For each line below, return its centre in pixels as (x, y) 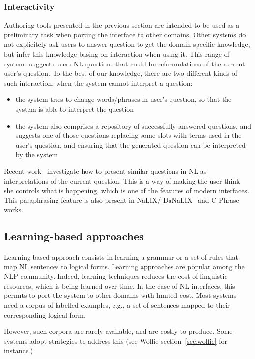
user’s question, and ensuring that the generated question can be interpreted (130, 145)
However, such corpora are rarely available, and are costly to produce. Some (118, 331)
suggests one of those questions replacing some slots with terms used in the (128, 135)
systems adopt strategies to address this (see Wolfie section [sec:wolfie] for (115, 341)
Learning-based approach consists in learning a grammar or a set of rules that (121, 257)
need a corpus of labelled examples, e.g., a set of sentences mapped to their (117, 305)
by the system (37, 154)
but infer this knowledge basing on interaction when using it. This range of (117, 54)
